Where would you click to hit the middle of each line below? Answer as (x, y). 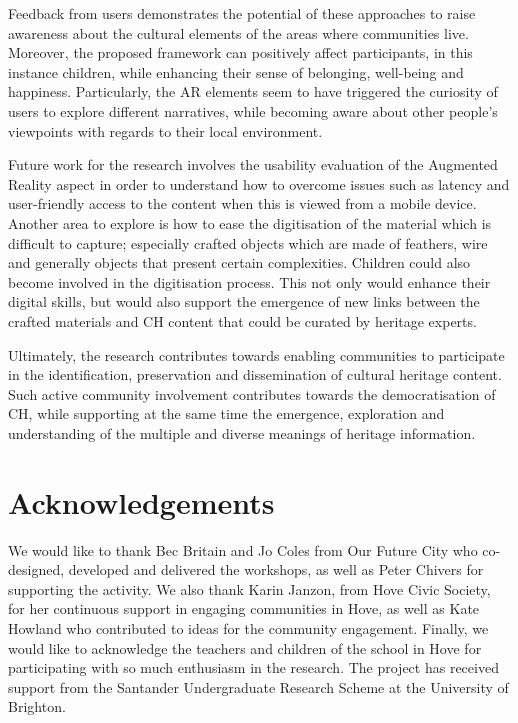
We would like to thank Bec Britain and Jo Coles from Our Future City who (243, 549)
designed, (36, 569)
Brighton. (37, 706)
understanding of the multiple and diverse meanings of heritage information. (242, 432)
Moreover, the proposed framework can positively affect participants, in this (240, 52)
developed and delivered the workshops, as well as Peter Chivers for (276, 569)
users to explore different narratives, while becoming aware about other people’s (253, 110)
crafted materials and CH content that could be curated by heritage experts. (242, 320)
